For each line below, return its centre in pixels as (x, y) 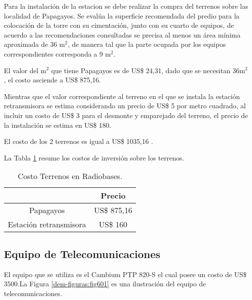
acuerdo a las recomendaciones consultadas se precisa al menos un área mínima (122, 34)
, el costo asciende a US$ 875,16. (52, 80)
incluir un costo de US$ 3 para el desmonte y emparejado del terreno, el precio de (126, 115)
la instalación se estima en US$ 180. (58, 125)
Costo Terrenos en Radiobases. (70, 176)
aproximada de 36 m (35, 44)
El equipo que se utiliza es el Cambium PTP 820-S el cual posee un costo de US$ (125, 274)
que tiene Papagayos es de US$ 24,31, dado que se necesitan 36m (148, 70)
